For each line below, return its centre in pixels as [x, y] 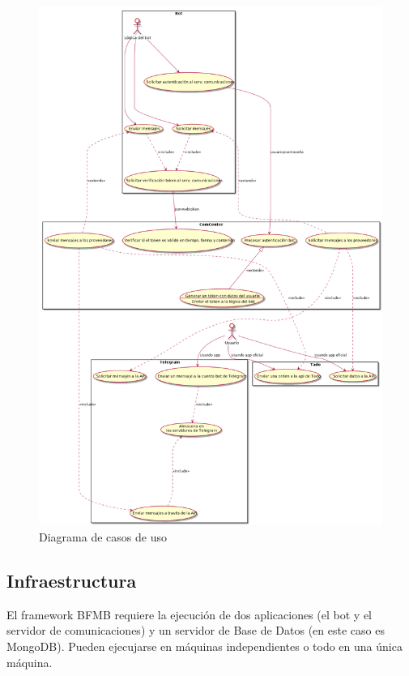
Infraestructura [72, 580]
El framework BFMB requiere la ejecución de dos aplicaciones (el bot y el [189, 614]
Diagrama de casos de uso [103, 536]
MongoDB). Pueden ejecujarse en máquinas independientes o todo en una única [204, 646]
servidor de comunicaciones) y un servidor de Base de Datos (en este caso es [196, 630]
